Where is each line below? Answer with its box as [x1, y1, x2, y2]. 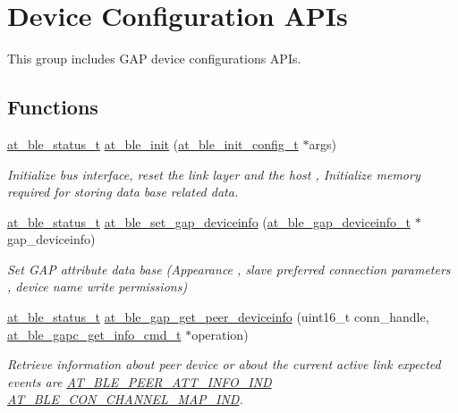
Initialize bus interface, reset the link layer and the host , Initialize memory [7, 164, 420, 183]
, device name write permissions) [7, 277, 188, 296]
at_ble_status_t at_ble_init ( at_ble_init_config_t [7, 134, 299, 153]
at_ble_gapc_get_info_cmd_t [7, 324, 182, 343]
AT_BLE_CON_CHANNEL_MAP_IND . [7, 390, 243, 409]
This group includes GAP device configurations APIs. [7, 49, 301, 68]
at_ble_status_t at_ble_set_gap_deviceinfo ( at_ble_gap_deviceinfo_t [7, 212, 411, 231]
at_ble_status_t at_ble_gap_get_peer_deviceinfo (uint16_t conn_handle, [7, 308, 429, 326]
